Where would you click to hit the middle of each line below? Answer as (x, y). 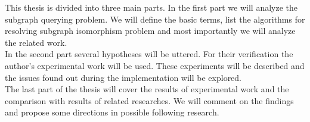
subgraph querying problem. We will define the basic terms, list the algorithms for (155, 19)
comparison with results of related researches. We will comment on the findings (149, 100)
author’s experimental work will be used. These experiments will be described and (155, 65)
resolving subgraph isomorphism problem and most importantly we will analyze (150, 31)
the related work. (36, 42)
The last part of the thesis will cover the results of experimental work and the (147, 89)
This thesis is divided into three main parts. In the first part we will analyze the (151, 7)
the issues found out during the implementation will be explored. (123, 77)
